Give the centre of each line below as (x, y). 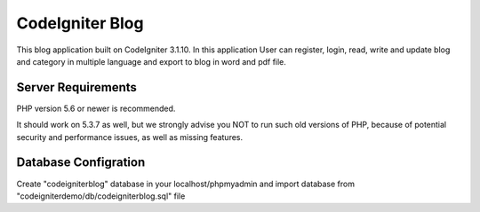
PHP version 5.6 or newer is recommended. (96, 108)
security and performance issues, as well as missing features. (130, 137)
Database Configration (81, 163)
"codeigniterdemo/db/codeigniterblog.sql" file (101, 196)
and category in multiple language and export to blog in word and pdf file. (151, 61)
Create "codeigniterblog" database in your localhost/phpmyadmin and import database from (186, 184)
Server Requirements (77, 87)
